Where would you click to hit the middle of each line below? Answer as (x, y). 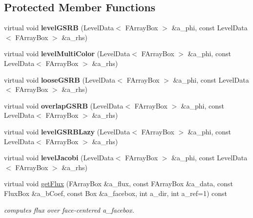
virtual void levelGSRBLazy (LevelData (67, 131)
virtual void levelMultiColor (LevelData (67, 54)
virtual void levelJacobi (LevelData (59, 158)
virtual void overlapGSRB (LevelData (64, 105)
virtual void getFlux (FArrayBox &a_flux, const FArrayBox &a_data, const (118, 184)
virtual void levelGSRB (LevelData (59, 28)
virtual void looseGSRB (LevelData (60, 79)
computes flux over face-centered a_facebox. (69, 209)
